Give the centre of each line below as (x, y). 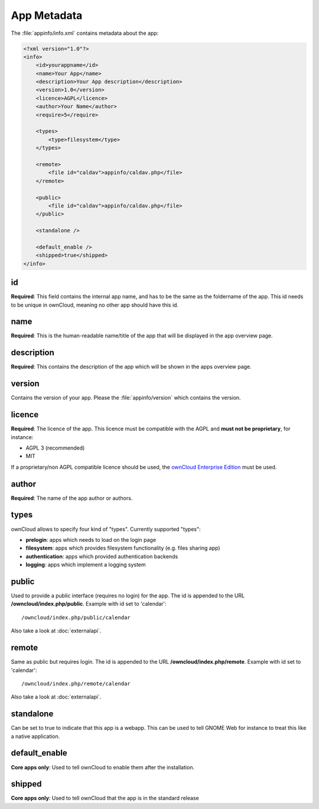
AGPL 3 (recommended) (55, 448)
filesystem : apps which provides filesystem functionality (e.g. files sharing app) (123, 548)
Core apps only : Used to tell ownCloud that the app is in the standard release (105, 798)
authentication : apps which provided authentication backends (102, 556)
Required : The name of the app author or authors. (72, 498)
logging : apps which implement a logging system (86, 565)
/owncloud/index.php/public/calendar (76, 617)
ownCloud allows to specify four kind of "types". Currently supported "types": (106, 529)
